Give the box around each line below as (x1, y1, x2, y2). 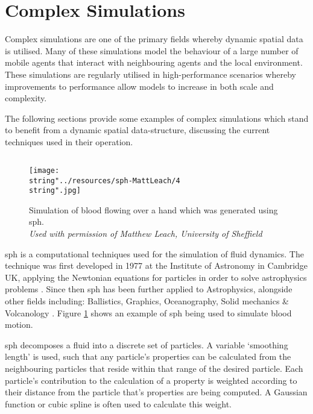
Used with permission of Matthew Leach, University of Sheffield (29, 227, 262, 240)
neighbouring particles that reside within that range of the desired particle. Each (5, 362, 303, 374)
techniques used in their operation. (5, 135, 133, 148)
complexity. (5, 92, 47, 104)
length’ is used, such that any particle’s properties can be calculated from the (5, 350, 291, 363)
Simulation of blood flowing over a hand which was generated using (29, 203, 278, 216)
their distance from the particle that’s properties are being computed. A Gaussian (5, 386, 308, 398)
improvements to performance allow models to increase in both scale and (5, 80, 274, 92)
